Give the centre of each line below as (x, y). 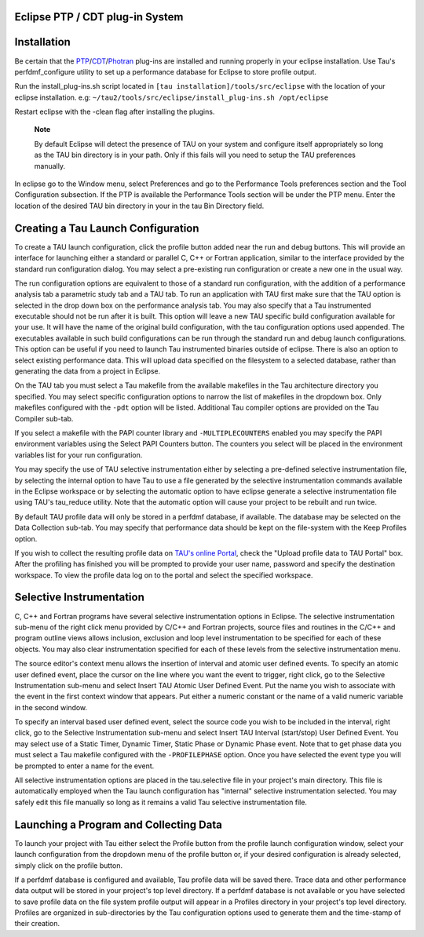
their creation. (37, 924)
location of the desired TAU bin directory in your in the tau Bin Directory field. (139, 206)
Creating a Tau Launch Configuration (107, 228)
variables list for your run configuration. (79, 454)
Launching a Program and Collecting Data (119, 824)
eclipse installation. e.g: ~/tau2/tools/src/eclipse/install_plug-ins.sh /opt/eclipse (172, 97)
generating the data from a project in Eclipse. (88, 371)
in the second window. (51, 707)
